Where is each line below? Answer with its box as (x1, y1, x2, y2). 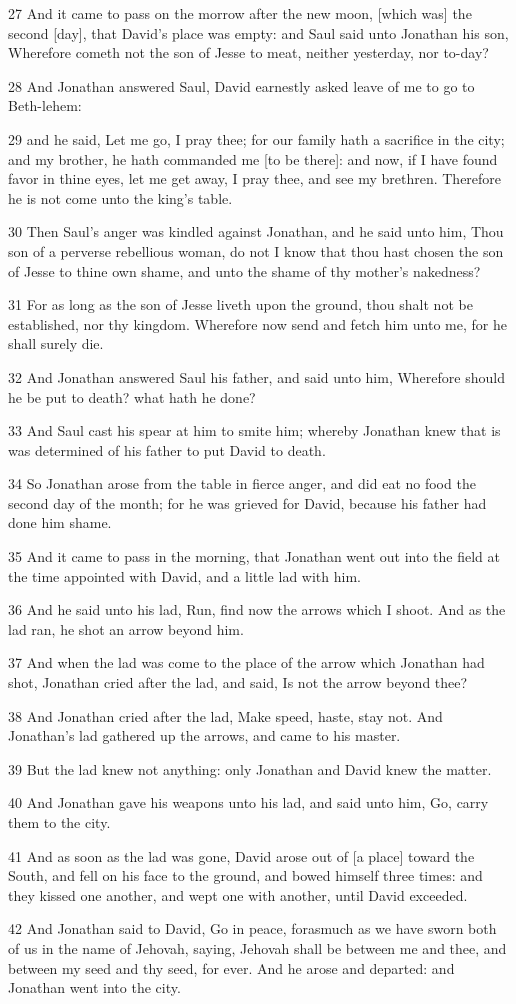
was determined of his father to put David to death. (8, 439, 326, 460)
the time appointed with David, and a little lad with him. (8, 565, 361, 586)
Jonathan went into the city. (8, 977, 181, 998)
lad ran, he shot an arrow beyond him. (8, 618, 244, 639)
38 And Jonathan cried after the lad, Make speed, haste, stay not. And (8, 705, 443, 726)
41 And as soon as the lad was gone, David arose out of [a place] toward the (8, 845, 475, 866)
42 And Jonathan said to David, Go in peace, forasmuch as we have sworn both (8, 918, 497, 939)
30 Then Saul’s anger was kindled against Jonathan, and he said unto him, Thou (8, 221, 504, 242)
